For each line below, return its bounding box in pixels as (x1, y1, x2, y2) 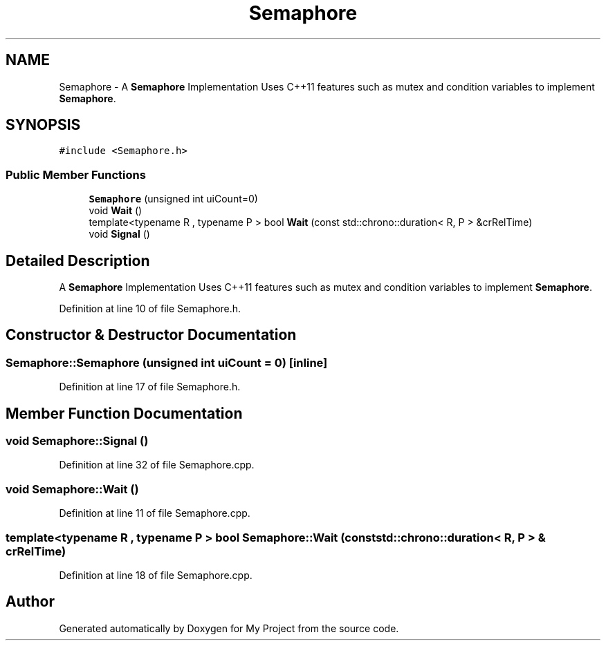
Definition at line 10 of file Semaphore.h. (59, 303, 241, 315)
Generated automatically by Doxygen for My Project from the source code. (59, 622, 399, 634)
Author (6, 593, 55, 611)
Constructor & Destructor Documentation (6, 326, 297, 344)
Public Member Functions (6, 167, 146, 182)
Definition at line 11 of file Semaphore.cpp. (59, 507, 250, 520)
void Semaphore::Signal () (6, 434, 149, 448)
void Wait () (89, 205, 143, 217)
